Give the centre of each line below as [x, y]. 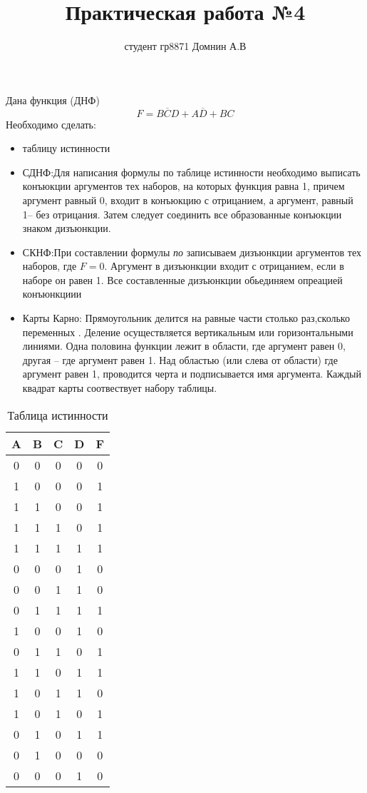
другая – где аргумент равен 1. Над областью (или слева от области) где [180, 359]
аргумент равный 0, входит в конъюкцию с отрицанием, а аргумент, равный [188, 199]
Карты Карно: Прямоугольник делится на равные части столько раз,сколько [186, 318]
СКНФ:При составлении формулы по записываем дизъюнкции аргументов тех [192, 252]
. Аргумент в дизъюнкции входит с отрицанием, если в [224, 266]
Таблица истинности [58, 415]
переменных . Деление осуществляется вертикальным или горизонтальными [188, 332]
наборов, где [50, 266]
